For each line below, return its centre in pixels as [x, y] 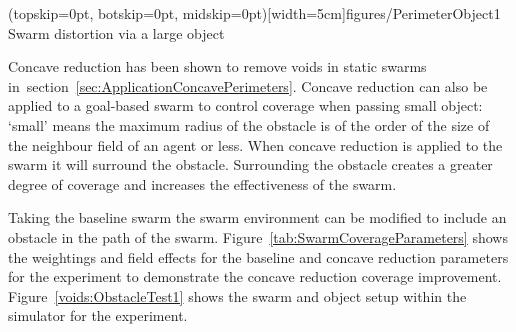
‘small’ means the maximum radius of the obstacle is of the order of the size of [249, 124]
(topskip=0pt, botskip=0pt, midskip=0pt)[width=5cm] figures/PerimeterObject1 [254, 13]
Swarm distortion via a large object [116, 32]
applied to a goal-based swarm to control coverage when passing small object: [245, 105]
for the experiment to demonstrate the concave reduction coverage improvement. [255, 276]
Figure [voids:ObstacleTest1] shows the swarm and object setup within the [237, 295]
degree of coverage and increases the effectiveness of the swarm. [202, 183]
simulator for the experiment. [98, 315]
